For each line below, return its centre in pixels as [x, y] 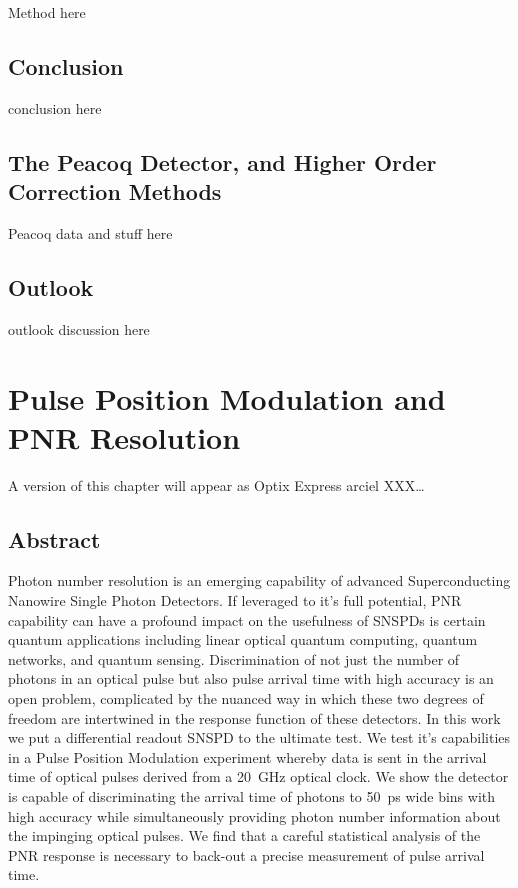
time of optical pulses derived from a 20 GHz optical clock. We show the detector [258, 776]
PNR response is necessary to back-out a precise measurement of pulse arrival [246, 854]
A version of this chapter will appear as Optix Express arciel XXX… [216, 484]
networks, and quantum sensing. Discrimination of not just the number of [234, 658]
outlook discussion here [79, 328]
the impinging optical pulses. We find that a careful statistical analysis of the [244, 835]
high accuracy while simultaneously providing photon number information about [254, 815]
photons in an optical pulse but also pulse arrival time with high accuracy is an [251, 678]
